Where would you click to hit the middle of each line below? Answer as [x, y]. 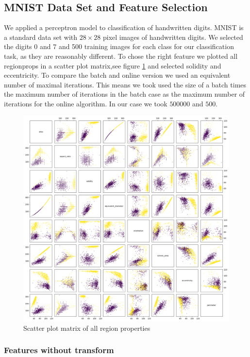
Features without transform [59, 349]
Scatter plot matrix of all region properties [87, 328]
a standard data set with [41, 37]
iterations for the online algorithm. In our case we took [86, 103]
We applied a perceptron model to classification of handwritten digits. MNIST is [124, 27]
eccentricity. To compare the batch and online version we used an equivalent [117, 75]
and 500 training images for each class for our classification [146, 46]
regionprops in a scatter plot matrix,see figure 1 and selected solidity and [113, 65]
